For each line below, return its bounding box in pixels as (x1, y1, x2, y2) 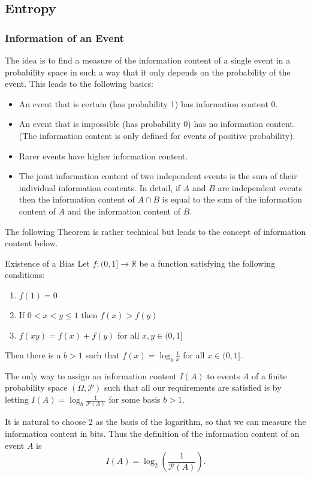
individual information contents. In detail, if (19, 181, 181, 194)
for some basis (108, 393, 161, 406)
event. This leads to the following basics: (5, 77, 154, 90)
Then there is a (5, 349, 61, 361)
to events (207, 369, 240, 382)
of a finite (251, 369, 287, 382)
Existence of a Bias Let (5, 256, 90, 269)
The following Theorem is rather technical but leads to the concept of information (5, 225, 306, 237)
